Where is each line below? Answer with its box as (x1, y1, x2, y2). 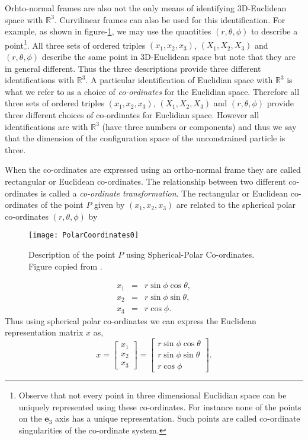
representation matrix (5, 326, 84, 338)
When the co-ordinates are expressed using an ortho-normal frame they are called (5, 163, 301, 176)
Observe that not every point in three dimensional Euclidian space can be (18, 388, 287, 401)
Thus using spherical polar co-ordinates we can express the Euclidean (5, 314, 256, 327)
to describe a (251, 25, 298, 37)
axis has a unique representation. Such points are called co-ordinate (55, 412, 300, 425)
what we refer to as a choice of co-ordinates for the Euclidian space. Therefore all (5, 85, 300, 97)
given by (94, 198, 125, 211)
